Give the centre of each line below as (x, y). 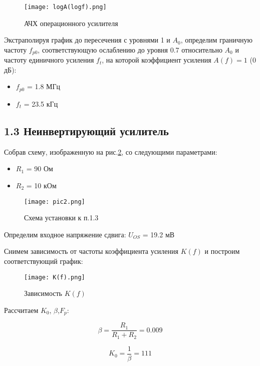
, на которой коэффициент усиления (157, 60)
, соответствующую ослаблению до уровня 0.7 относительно (130, 49)
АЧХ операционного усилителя (71, 23)
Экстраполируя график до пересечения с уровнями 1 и (87, 40)
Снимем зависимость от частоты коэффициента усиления (91, 251)
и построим (222, 251)
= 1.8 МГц (44, 86)
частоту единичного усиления (49, 60)
